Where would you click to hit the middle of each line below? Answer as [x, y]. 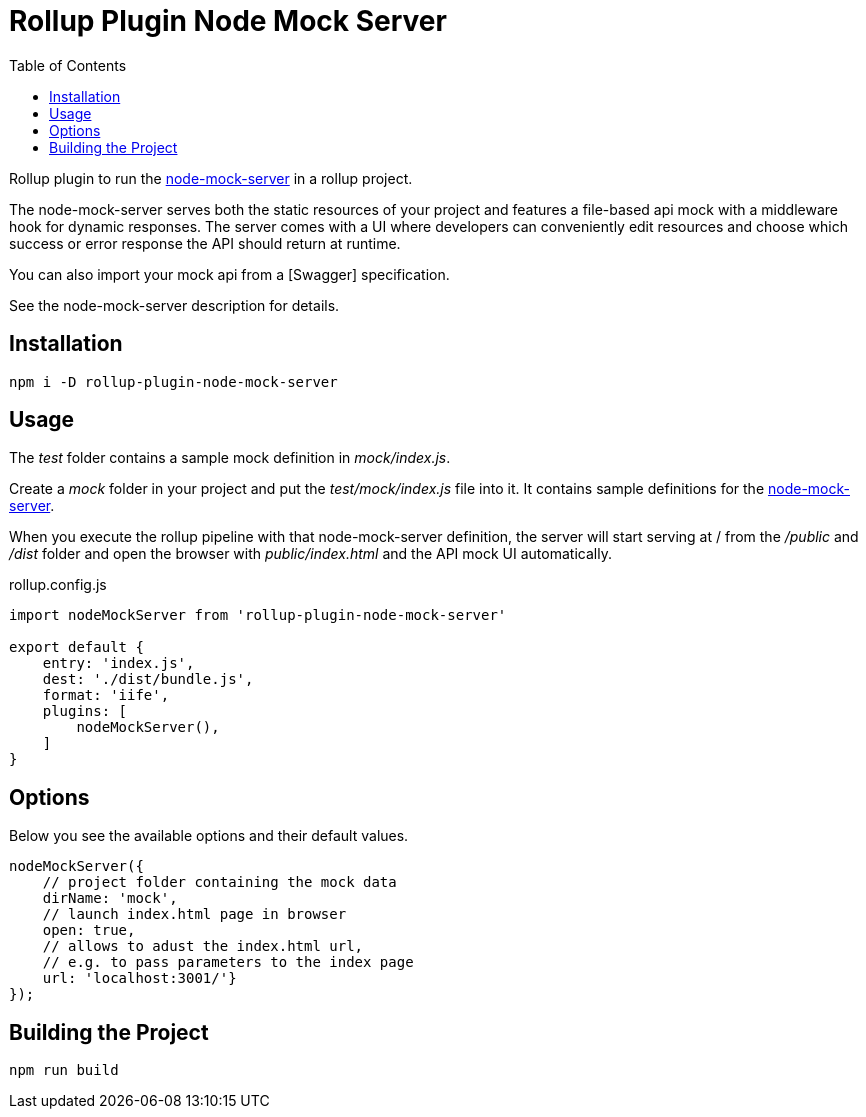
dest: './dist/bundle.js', [148, 679]
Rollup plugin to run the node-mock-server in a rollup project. [211, 178]
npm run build [64, 1070]
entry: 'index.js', [118, 663]
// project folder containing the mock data [219, 882]
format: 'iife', [106, 695]
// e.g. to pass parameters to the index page [228, 962]
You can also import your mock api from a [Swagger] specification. [229, 274]
